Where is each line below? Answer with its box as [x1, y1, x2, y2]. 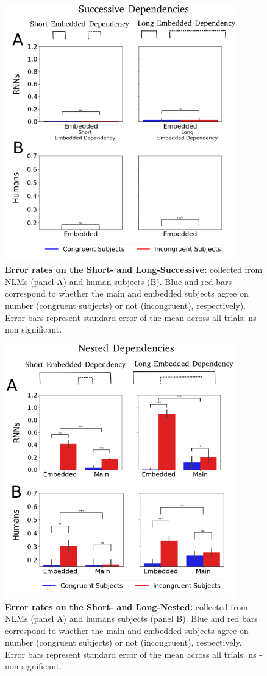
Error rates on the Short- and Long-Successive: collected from [5, 263, 263, 276]
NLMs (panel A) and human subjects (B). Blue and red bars [5, 275, 232, 287]
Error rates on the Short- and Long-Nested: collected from [5, 600, 248, 613]
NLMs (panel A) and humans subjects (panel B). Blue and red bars [5, 612, 258, 625]
